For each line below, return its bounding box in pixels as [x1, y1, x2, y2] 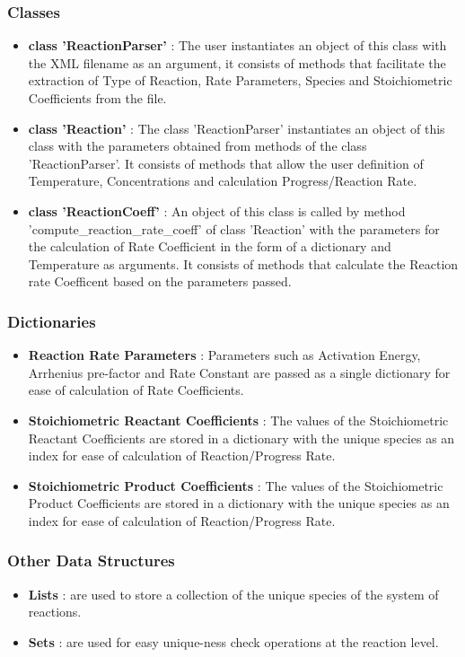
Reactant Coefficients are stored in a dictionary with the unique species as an [28, 428, 455, 447]
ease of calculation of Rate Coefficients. [28, 381, 244, 399]
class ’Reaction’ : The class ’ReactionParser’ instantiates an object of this [28, 118, 445, 137]
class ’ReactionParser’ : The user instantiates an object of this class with [28, 36, 447, 55]
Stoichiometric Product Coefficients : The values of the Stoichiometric [28, 476, 443, 495]
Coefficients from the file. [28, 89, 167, 107]
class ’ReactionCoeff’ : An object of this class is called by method [28, 201, 406, 220]
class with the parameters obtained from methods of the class [28, 136, 367, 155]
